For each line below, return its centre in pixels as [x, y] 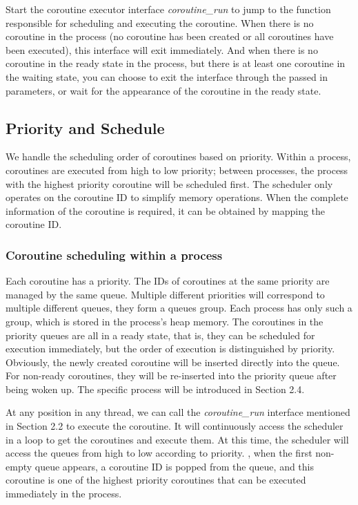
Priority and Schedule [85, 127]
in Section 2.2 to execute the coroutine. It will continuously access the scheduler [175, 426]
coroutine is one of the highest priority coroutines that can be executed [156, 480]
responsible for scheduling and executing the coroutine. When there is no [160, 22]
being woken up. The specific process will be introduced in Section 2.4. [155, 389]
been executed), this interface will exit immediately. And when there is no [162, 49]
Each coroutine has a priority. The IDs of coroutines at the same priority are [168, 281]
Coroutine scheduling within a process [114, 255]
